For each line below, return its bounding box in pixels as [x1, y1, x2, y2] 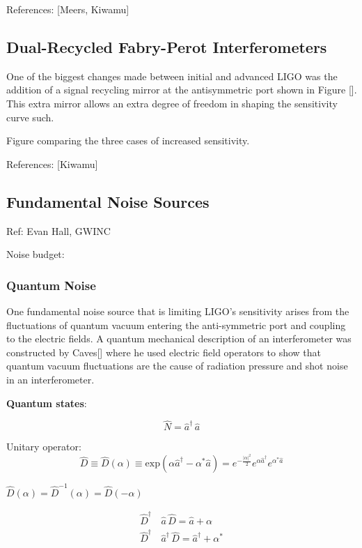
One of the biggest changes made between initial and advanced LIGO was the [6, 68, 338, 83]
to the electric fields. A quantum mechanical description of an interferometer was [6, 331, 352, 346]
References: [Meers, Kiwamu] [6, 2, 129, 16]
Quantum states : [6, 395, 87, 410]
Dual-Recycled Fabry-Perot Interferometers [6, 36, 327, 57]
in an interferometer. [6, 372, 95, 386]
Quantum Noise [6, 276, 96, 294]
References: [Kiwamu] [6, 156, 98, 171]
